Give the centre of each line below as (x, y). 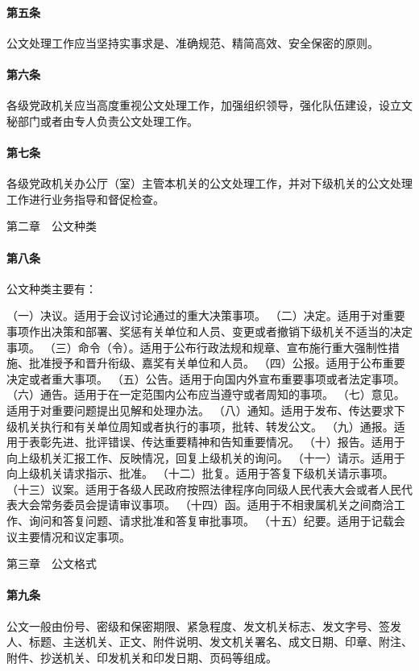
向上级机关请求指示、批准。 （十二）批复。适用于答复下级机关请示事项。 (200, 473)
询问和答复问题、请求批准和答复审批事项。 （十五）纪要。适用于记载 (211, 521)
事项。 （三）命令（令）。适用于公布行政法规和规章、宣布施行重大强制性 (197, 347)
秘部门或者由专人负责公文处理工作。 (102, 120)
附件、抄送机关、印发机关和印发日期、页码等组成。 (142, 657)
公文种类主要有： (52, 288)
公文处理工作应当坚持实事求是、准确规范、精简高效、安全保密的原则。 (193, 42)
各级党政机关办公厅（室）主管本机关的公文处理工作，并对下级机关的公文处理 (209, 183)
